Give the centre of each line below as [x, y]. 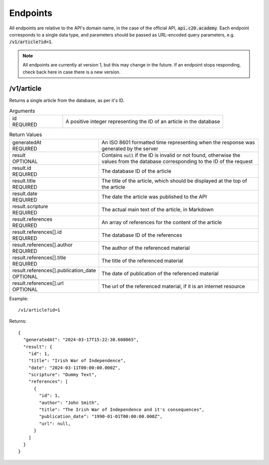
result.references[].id [37, 232]
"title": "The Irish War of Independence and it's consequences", [122, 410]
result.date [25, 193]
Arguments [22, 111]
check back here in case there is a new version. [71, 72]
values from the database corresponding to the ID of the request [177, 161]
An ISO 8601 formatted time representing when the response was [178, 142]
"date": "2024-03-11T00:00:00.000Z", [74, 368]
